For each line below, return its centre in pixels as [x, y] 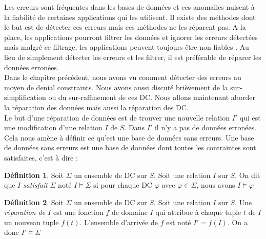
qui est [250, 117]
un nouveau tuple [32, 222]
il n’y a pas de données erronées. [206, 127]
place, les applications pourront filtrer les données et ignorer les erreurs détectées [131, 37]
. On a [237, 222]
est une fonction [78, 212]
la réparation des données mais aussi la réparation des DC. [96, 107]
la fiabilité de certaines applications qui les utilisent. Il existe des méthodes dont [130, 17]
